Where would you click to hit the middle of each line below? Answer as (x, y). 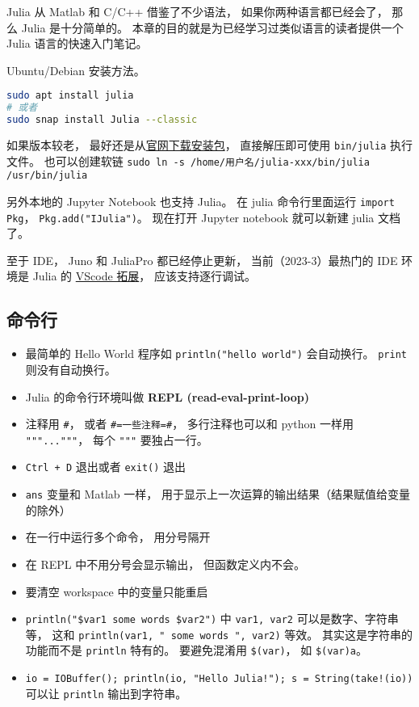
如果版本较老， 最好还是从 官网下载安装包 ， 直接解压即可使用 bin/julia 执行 (210, 145)
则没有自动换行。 (71, 369)
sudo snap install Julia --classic (102, 120)
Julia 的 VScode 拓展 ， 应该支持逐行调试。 (144, 276)
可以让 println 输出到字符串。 (106, 693)
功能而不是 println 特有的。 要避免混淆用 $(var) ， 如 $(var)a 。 (196, 650)
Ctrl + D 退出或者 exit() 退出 (106, 467)
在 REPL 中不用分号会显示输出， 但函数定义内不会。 (165, 564)
